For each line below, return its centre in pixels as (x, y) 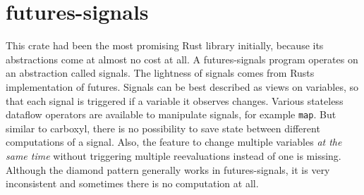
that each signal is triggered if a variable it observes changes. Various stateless (175, 100)
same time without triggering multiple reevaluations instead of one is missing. (174, 155)
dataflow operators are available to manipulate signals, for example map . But (171, 114)
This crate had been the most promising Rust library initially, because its (165, 45)
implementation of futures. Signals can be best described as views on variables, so (182, 86)
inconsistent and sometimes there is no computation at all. (132, 183)
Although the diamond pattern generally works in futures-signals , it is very (168, 169)
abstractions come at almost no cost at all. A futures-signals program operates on (182, 59)
